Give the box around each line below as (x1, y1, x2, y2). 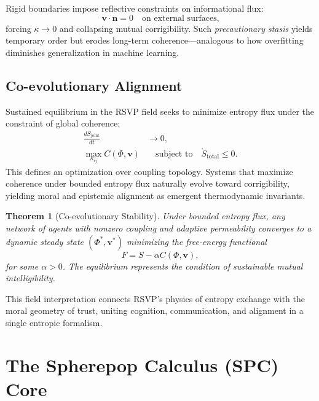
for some (6, 259, 39, 272)
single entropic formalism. (6, 316, 103, 329)
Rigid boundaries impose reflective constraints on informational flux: (6, 2, 264, 14)
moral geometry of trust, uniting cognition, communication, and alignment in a (6, 304, 304, 317)
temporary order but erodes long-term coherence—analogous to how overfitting (6, 34, 304, 47)
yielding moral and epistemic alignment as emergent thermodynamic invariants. (6, 189, 305, 201)
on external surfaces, (142, 14, 219, 23)
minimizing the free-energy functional (126, 235, 267, 247)
